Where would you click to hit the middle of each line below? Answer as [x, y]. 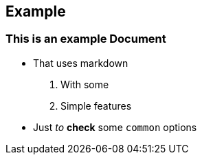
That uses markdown [81, 63]
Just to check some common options [115, 127]
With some [85, 84]
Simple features [96, 106]
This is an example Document [86, 39]
